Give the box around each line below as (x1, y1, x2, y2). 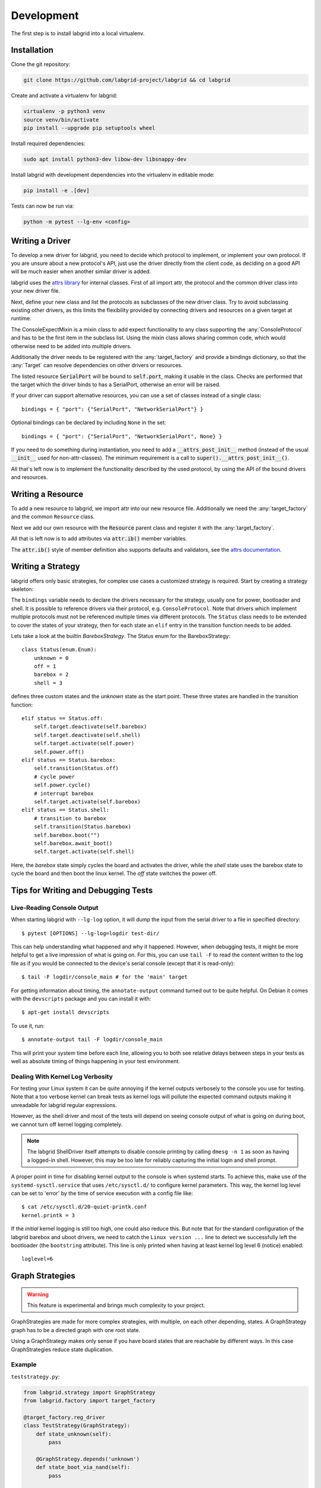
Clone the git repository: (11, 61, 71, 68)
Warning (27, 1290, 49, 1298)
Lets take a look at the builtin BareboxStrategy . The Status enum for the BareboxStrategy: (11, 632, 231, 639)
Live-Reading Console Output (11, 904, 99, 912)
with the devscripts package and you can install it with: (11, 995, 152, 1002)
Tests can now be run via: (11, 202, 74, 210)
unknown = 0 (33, 655, 69, 661)
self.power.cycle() (33, 781, 91, 789)
